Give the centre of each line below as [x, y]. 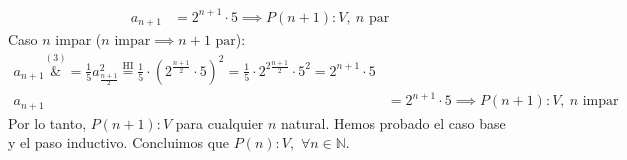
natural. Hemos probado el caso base [393, 122]
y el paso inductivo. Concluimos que [119, 142]
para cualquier [219, 122]
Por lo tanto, [47, 122]
